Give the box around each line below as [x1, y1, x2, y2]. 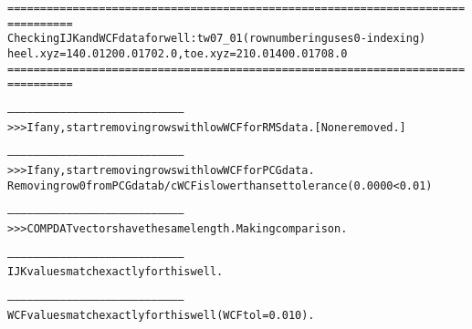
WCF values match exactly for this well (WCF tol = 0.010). [7, 308, 315, 322]
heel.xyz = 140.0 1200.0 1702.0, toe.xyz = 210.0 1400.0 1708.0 [7, 46, 348, 60]
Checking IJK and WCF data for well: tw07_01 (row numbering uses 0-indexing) [7, 32, 426, 46]
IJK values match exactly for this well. [7, 265, 224, 279]
